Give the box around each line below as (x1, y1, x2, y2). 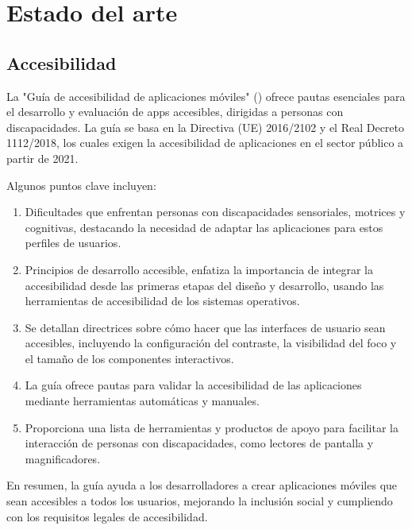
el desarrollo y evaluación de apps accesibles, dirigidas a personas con (6, 103, 344, 120)
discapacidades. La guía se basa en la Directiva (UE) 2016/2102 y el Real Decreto (6, 118, 405, 135)
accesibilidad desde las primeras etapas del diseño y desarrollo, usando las (25, 277, 384, 293)
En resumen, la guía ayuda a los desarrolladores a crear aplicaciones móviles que (6, 477, 398, 493)
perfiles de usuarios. (25, 234, 121, 251)
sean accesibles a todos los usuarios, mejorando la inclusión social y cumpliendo (6, 493, 393, 509)
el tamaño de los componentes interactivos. (25, 350, 234, 366)
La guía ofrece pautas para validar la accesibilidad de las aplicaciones (25, 377, 362, 393)
